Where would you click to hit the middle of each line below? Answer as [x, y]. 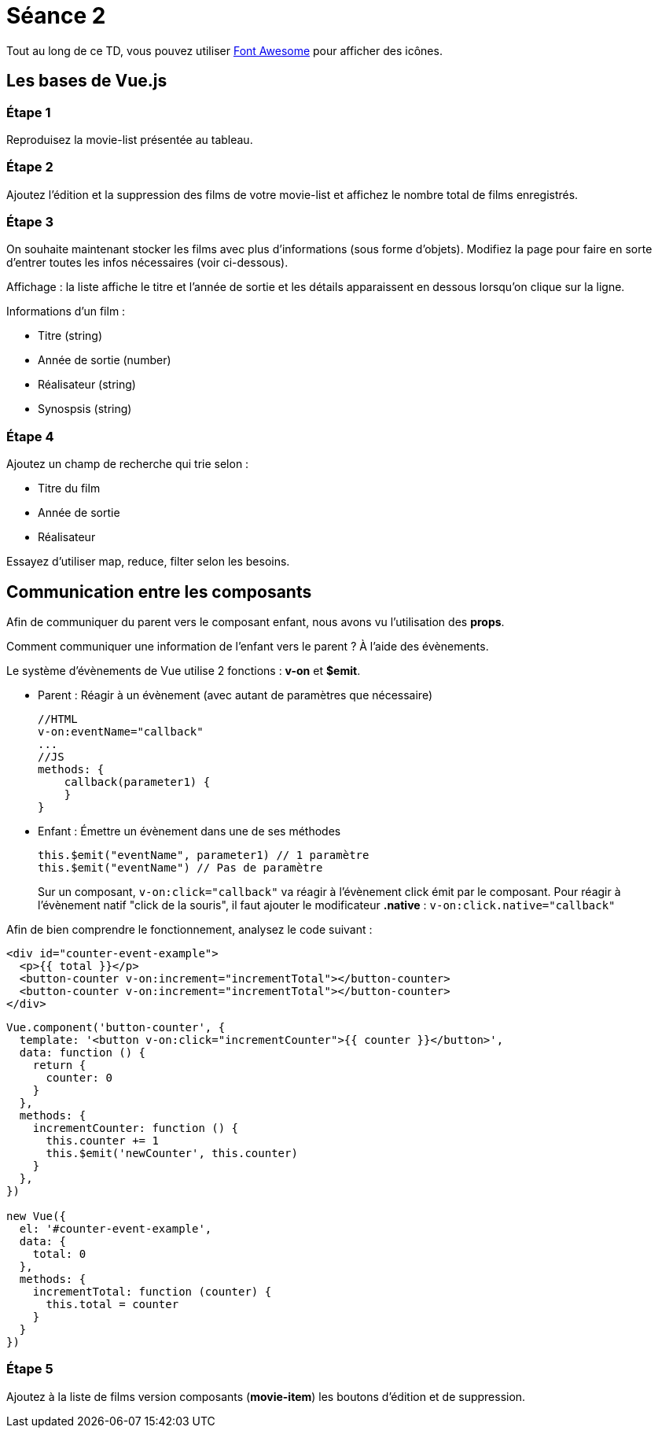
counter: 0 [79, 1078]
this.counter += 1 [102, 1141]
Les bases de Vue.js [87, 81]
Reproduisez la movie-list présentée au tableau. [130, 139]
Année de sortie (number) [105, 360]
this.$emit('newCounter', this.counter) [172, 1154]
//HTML [58, 719]
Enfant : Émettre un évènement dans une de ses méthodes [189, 831]
